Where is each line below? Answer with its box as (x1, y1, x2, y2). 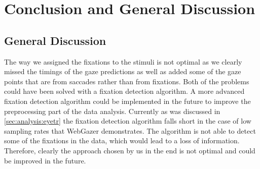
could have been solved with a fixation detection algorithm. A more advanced (4, 86, 245, 96)
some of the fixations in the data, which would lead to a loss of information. (4, 135, 240, 146)
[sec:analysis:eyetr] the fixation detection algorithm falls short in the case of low (4, 116, 251, 126)
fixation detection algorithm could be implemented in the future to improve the (4, 95, 251, 106)
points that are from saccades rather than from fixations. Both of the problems (4, 76, 249, 86)
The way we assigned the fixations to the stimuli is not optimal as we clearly (4, 56, 242, 67)
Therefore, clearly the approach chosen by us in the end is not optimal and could (4, 145, 255, 155)
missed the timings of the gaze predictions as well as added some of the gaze (4, 66, 241, 77)
